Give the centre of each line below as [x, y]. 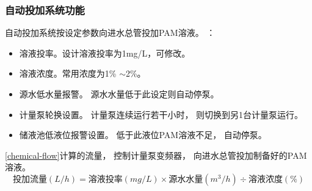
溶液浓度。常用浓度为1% [68, 73]
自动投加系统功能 [45, 9]
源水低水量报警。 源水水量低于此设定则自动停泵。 [119, 94]
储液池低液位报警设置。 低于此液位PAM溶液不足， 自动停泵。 [143, 135]
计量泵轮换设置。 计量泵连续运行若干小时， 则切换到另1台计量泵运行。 [161, 114]
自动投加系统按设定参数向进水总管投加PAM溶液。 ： [110, 33]
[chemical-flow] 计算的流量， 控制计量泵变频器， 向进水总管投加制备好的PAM [156, 155]
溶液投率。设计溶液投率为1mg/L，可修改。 [105, 53]
